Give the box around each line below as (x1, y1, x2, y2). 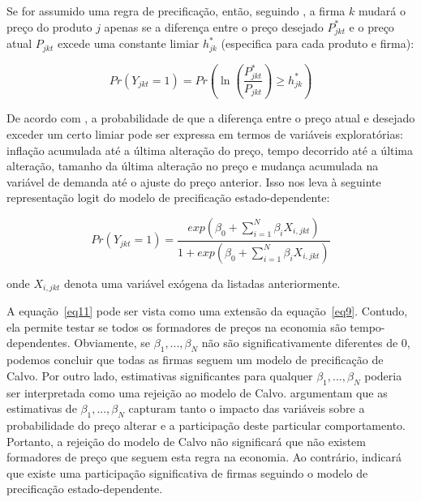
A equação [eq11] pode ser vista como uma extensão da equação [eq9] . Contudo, (6, 302, 408, 320)
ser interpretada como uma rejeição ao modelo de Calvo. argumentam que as (6, 384, 388, 401)
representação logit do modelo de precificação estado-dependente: (6, 189, 330, 206)
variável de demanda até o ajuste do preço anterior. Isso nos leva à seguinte (6, 173, 381, 190)
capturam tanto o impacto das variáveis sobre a (128, 400, 365, 417)
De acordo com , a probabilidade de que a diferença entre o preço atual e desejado (6, 109, 415, 127)
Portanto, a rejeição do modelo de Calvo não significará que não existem (6, 432, 367, 449)
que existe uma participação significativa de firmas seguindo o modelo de (6, 464, 368, 481)
